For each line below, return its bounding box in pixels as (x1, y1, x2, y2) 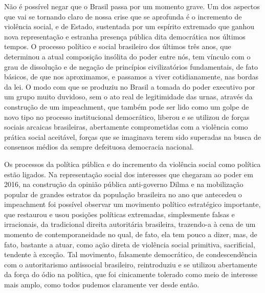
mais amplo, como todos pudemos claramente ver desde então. (4, 279, 200, 290)
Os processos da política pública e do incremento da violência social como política (4, 158, 261, 169)
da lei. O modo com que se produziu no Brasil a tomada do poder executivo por (4, 81, 255, 92)
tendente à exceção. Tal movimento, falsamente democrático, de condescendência (4, 249, 257, 260)
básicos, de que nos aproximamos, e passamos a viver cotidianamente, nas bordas (4, 71, 258, 82)
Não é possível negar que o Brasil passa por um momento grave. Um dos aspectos (4, 1, 260, 11)
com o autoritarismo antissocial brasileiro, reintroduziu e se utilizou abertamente (4, 259, 257, 269)
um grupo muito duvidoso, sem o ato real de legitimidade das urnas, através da (4, 91, 253, 102)
